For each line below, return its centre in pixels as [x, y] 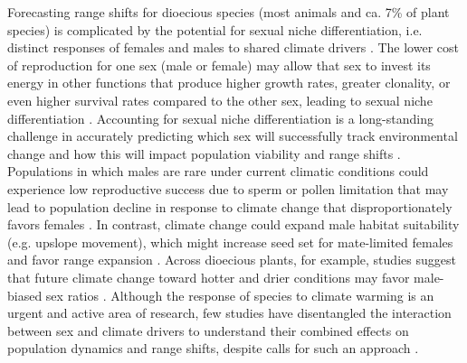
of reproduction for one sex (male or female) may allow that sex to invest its [219, 65]
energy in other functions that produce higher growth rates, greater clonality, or [229, 83]
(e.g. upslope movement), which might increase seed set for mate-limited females [230, 242]
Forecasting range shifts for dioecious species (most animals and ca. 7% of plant [229, 12]
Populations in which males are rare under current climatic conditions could [218, 171]
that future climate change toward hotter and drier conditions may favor [209, 277]
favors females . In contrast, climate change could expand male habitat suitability [233, 224]
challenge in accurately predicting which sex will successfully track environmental [233, 136]
